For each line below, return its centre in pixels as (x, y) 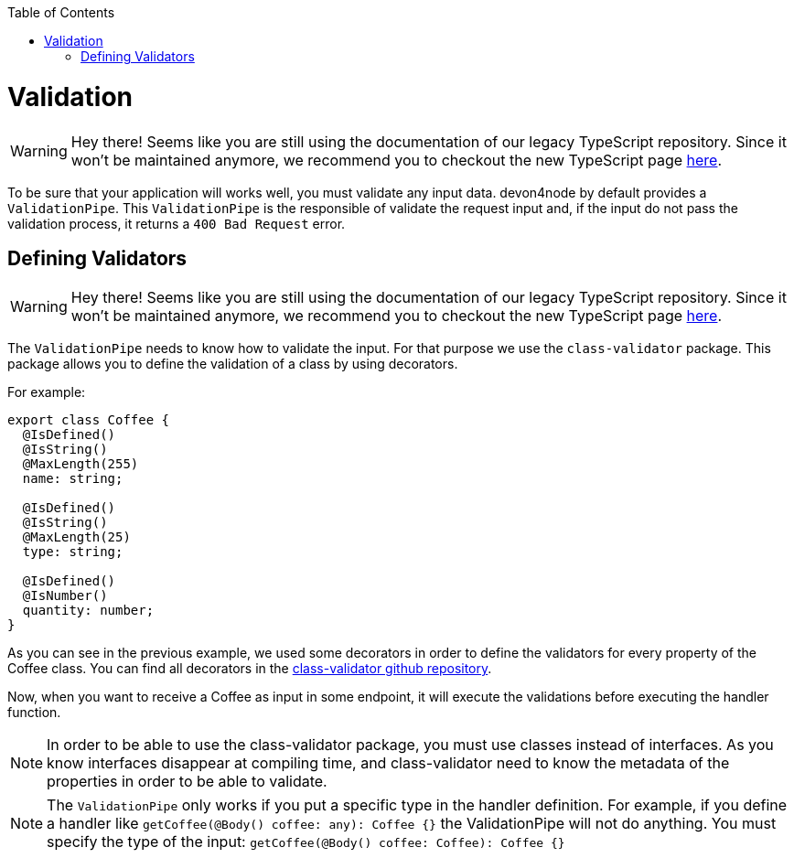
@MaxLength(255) (80, 464)
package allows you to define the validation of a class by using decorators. (233, 364)
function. (34, 713)
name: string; (73, 479)
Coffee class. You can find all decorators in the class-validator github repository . (250, 669)
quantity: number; (88, 611)
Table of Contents (61, 12)
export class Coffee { (89, 420)
